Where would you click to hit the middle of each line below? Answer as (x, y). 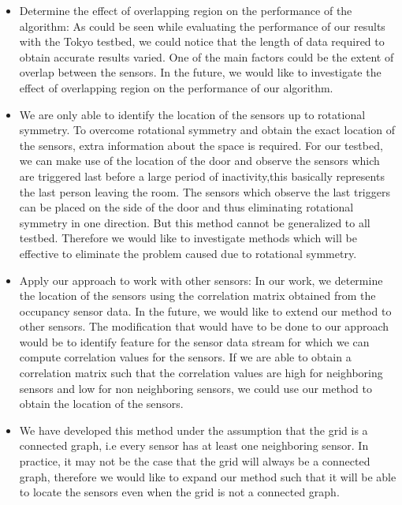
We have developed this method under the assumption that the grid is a (194, 430)
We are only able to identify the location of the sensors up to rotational (192, 114)
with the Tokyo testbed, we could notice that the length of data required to (202, 41)
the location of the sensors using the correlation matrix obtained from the (197, 296)
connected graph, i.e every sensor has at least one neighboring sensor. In (194, 445)
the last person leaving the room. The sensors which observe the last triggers (205, 191)
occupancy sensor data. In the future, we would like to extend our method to (205, 310)
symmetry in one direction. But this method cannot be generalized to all (195, 222)
